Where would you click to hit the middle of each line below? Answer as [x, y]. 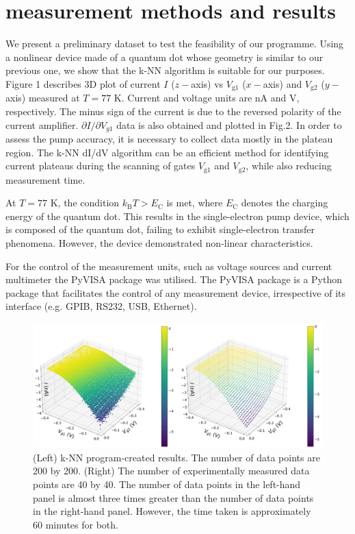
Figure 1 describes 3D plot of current [83, 83]
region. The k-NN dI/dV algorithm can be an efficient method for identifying [167, 152]
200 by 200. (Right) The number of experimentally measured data [171, 471]
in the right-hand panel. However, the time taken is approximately [172, 511]
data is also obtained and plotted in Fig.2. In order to [229, 124]
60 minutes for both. [76, 524]
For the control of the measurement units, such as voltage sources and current [169, 266]
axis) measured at [43, 98]
